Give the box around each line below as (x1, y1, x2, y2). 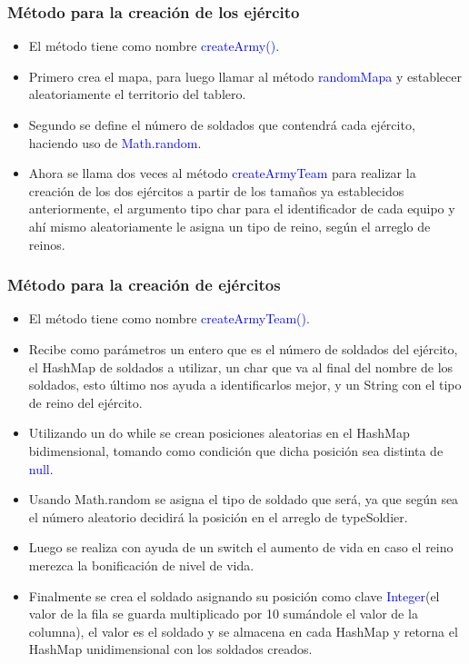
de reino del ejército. (28, 392, 143, 411)
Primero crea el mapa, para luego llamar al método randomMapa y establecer (28, 66, 462, 85)
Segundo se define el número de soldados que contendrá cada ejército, (28, 115, 415, 134)
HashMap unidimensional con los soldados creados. (28, 639, 313, 659)
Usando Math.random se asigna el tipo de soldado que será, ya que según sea (28, 490, 459, 509)
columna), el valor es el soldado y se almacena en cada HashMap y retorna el (28, 621, 458, 640)
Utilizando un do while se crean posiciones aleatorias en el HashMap (28, 423, 410, 442)
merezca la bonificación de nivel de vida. (28, 555, 254, 574)
